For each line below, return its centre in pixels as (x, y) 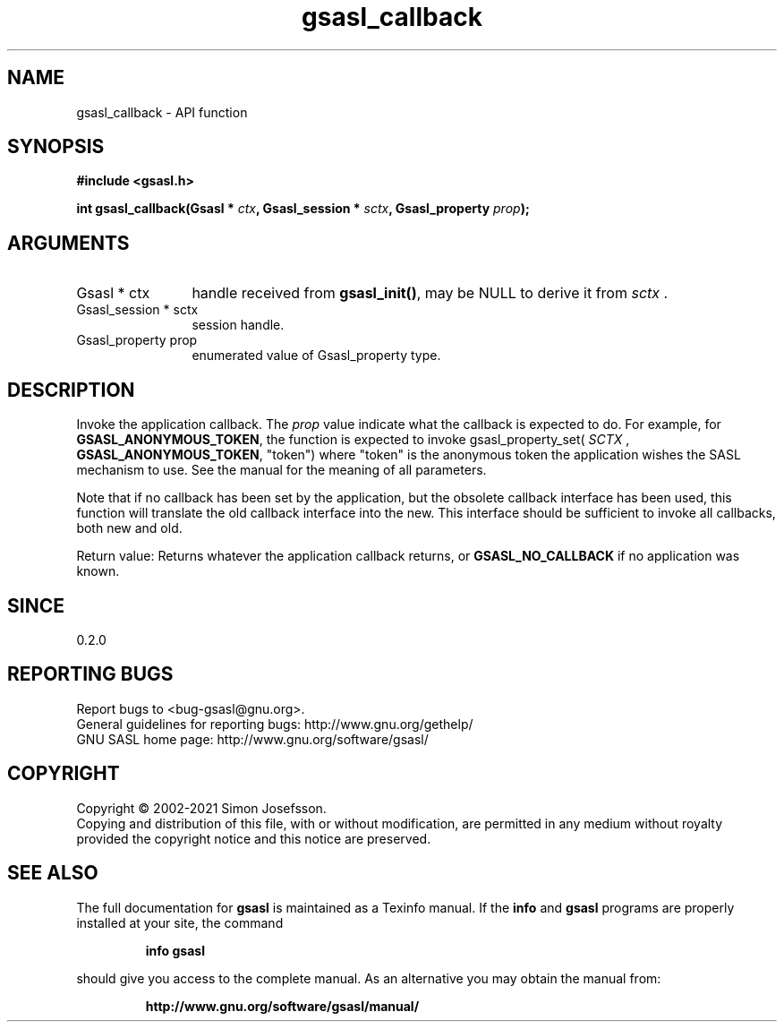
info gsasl (175, 950)
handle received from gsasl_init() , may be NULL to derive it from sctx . (430, 293)
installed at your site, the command (180, 922)
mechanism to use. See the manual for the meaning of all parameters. (281, 470)
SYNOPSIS (56, 147)
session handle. (238, 325)
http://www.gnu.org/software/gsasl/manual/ (282, 1006)
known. (98, 571)
